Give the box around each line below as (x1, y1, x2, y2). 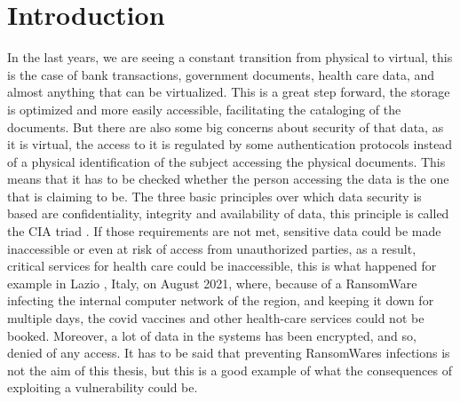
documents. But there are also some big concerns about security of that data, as (7, 117, 444, 136)
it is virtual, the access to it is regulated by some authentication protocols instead (7, 135, 453, 154)
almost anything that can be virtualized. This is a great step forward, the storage (7, 83, 450, 101)
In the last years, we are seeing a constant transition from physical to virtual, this (7, 48, 453, 67)
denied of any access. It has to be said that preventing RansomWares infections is (7, 343, 450, 362)
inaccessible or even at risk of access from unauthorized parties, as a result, (7, 239, 416, 257)
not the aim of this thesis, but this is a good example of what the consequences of (7, 360, 453, 379)
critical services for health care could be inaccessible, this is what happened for (7, 256, 437, 275)
